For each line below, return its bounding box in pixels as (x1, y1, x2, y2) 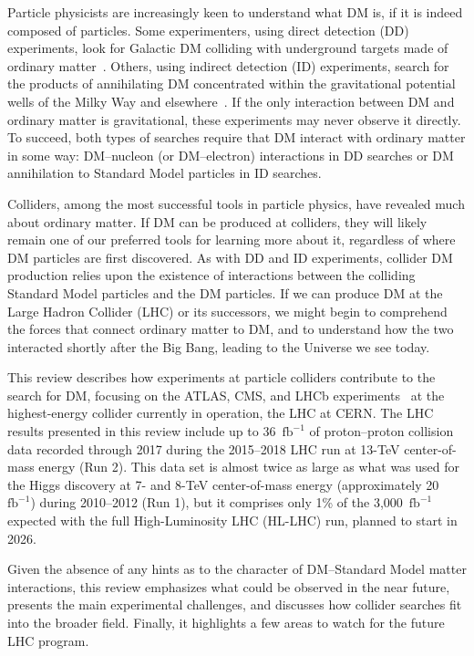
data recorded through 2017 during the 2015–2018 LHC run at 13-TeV (7, 439, 400, 458)
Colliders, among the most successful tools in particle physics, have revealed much (7, 193, 465, 213)
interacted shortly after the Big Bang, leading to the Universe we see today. (7, 337, 430, 356)
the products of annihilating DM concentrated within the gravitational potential (7, 74, 456, 93)
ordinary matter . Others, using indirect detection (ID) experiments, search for (7, 56, 449, 75)
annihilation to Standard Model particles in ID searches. (7, 163, 322, 182)
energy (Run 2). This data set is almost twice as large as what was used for (38, 457, 460, 476)
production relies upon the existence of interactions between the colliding (7, 266, 416, 285)
